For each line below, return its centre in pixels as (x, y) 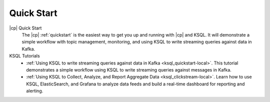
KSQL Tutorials (24, 56)
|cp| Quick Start (25, 28)
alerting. (35, 91)
